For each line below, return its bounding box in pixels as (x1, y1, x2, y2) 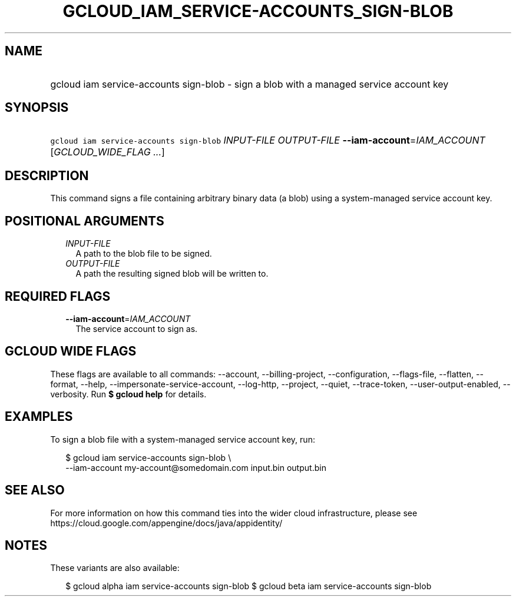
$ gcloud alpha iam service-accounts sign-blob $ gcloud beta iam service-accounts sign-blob (65, 581, 432, 592)
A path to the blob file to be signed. (75, 248, 212, 259)
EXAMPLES (5, 409, 73, 424)
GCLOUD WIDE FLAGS (5, 344, 137, 359)
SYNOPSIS (5, 100, 69, 115)
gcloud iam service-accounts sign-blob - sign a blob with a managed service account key (50, 78, 449, 90)
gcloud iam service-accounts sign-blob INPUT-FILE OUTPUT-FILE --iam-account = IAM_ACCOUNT (50, 134, 485, 147)
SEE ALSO (5, 483, 65, 498)
